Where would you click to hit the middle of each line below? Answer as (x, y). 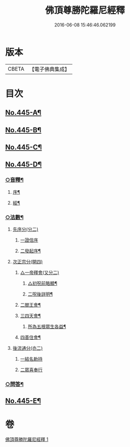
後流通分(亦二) (28, 348)
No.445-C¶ (24, 147)
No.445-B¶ (23, 130)
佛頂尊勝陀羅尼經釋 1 (27, 439)
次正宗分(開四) (28, 262)
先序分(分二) (26, 229)
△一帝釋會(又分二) (39, 273)
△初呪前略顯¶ (42, 283)
